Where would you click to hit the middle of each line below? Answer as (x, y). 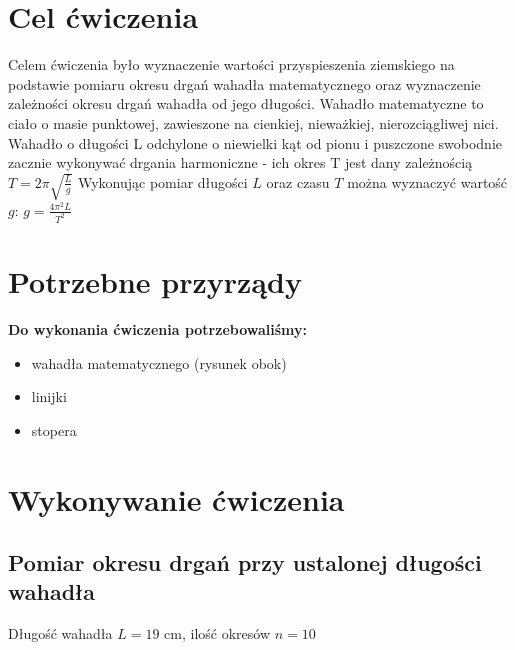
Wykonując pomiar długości (162, 181)
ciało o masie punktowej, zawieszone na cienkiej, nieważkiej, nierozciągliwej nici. (253, 122)
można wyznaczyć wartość (427, 181)
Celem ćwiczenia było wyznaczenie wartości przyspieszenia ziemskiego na (231, 64)
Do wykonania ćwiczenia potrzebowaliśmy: (157, 328)
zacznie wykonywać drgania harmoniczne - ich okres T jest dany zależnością (240, 162)
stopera (54, 429)
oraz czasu (298, 181)
